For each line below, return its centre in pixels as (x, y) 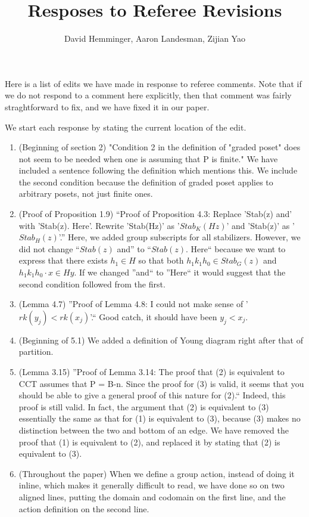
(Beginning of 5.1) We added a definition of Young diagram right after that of (161, 340)
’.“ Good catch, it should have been (154, 316)
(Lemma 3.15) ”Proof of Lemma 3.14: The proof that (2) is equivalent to (152, 372)
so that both (161, 260)
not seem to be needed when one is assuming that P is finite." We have (148, 158)
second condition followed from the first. (92, 284)
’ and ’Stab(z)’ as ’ (260, 225)
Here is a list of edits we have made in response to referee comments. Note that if (153, 83)
